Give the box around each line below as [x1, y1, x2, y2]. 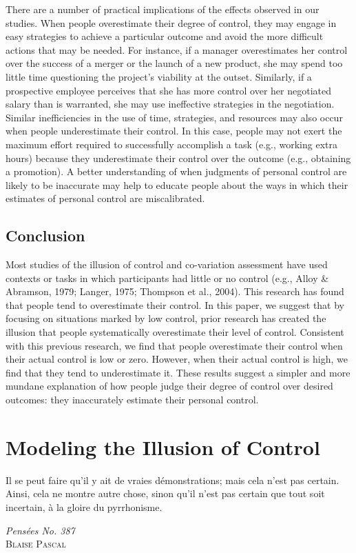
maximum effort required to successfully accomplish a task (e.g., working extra [6, 137, 337, 151]
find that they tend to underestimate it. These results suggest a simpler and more [6, 365, 350, 379]
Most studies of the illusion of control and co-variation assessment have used [6, 257, 328, 272]
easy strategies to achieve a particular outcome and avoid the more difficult [6, 29, 324, 43]
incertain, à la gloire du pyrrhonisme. [6, 499, 163, 514]
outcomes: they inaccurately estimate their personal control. [6, 392, 259, 407]
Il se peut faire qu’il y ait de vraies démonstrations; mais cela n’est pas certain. [6, 472, 339, 487]
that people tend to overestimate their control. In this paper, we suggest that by [6, 297, 345, 312]
